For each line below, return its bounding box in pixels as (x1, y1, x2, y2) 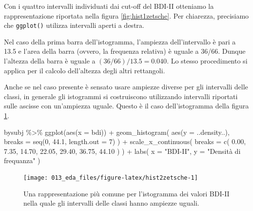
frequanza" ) (4, 155, 40, 166)
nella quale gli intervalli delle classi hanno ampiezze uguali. (23, 198, 199, 208)
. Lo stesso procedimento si (167, 56, 248, 66)
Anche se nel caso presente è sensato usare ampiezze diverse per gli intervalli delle (4, 82, 248, 92)
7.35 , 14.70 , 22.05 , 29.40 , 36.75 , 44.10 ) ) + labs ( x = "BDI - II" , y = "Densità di (4, 146, 241, 156)
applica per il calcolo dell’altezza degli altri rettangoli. (4, 65, 165, 75)
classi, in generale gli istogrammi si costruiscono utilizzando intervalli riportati (4, 91, 238, 101)
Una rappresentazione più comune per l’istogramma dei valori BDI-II (23, 188, 230, 198)
